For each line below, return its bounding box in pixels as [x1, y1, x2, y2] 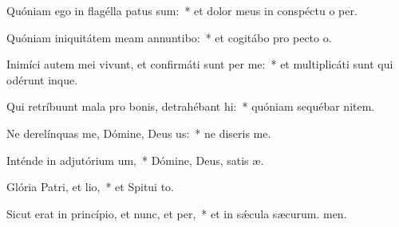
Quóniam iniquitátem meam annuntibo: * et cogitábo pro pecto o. [6, 29, 332, 45]
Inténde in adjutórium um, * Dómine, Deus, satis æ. [6, 151, 264, 168]
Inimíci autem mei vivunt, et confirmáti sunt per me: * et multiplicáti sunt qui [6, 56, 393, 72]
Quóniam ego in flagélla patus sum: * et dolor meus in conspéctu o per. [6, 2, 358, 18]
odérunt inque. [6, 71, 78, 88]
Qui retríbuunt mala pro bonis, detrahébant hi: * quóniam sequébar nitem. [6, 98, 375, 115]
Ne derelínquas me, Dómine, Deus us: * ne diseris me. [6, 124, 271, 141]
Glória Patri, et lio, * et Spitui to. [6, 178, 175, 195]
